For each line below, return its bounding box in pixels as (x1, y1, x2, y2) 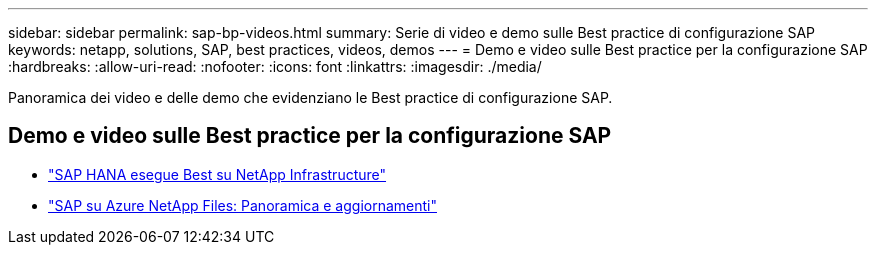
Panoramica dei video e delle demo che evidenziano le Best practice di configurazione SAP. (8, 89, 613, 106)
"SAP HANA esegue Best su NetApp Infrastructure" (48, 165, 387, 183)
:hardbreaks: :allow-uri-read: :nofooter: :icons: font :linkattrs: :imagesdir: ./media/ (8, 58, 542, 75)
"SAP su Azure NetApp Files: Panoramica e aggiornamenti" (48, 196, 437, 214)
